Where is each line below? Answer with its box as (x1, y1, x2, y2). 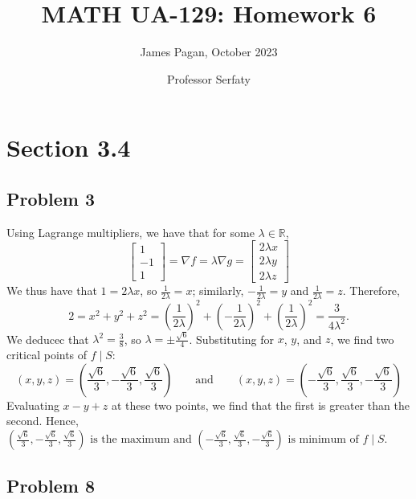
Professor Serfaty (167, 70, 251, 87)
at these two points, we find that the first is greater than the (111, 396, 410, 413)
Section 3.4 (6, 131, 131, 164)
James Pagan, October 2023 (140, 43, 278, 60)
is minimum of (288, 434, 359, 446)
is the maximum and (90, 434, 192, 446)
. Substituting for (189, 330, 275, 347)
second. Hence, (6, 412, 79, 429)
